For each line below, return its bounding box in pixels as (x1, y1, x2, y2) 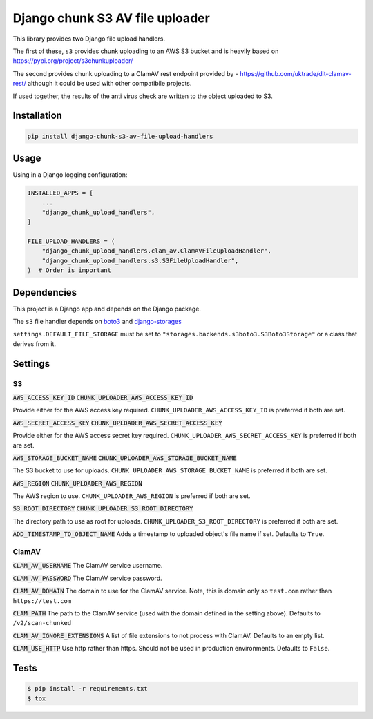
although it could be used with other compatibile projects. (28, 79, 192, 88)
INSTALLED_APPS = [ (27, 189, 93, 197)
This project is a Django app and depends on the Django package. (12, 305, 202, 313)
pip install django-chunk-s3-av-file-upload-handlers (27, 132, 213, 140)
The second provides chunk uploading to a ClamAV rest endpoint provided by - (12, 69, 238, 77)
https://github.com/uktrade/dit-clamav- (239, 69, 352, 77)
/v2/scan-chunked (12, 619, 72, 627)
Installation (12, 110, 62, 122)
